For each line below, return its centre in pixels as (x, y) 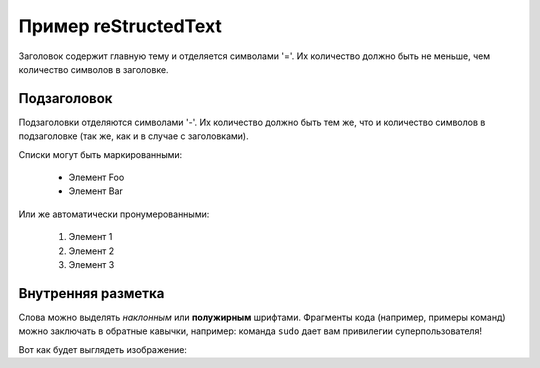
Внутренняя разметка (91, 293)
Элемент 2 (91, 251)
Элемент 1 (90, 237)
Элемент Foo (96, 177)
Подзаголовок (65, 98)
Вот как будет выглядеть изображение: (102, 349)
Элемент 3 (91, 264)
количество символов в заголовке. (93, 69)
